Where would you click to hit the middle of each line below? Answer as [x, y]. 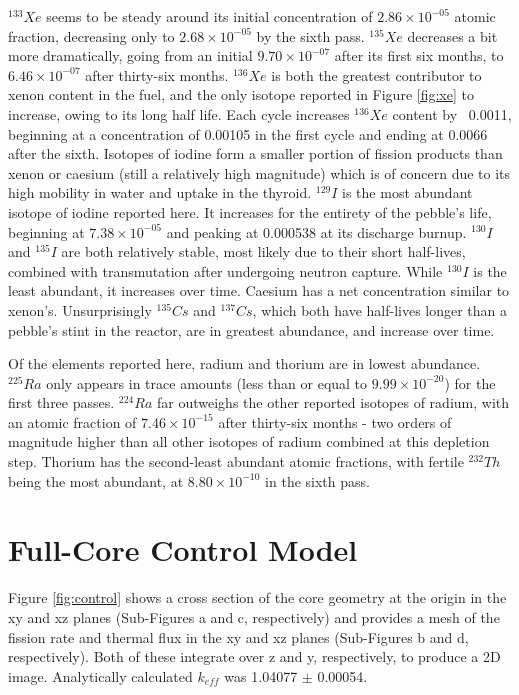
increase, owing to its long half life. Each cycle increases [179, 113]
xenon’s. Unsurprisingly [80, 309]
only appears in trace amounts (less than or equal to [207, 382]
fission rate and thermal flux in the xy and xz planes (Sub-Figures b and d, [238, 636]
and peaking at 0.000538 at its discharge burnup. [316, 231]
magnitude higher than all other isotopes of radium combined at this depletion [249, 441]
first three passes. [61, 402]
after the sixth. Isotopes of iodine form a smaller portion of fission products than [255, 153]
